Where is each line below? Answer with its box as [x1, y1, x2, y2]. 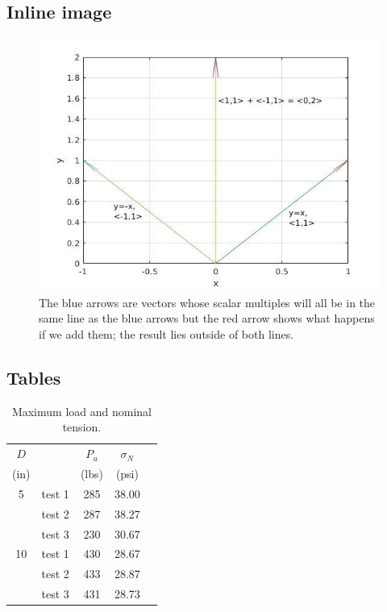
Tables [6, 364, 61, 389]
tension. [62, 418, 102, 435]
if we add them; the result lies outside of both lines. [39, 325, 294, 342]
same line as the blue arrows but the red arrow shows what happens [39, 310, 375, 327]
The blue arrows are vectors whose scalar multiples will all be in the [39, 294, 376, 310]
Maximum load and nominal [11, 402, 152, 419]
